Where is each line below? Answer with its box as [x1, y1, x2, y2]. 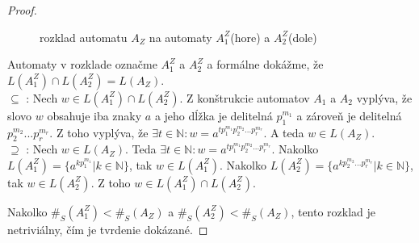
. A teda [263, 124, 304, 140]
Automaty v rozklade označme [7, 56, 157, 73]
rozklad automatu [40, 28, 128, 45]
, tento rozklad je [291, 203, 376, 220]
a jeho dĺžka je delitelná [154, 107, 273, 124]
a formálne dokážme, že [207, 56, 324, 73]
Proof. [7, 2, 37, 18]
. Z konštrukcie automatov [179, 89, 310, 106]
